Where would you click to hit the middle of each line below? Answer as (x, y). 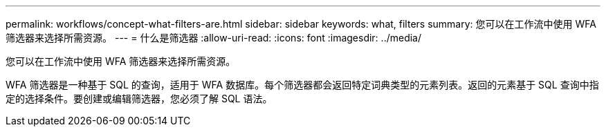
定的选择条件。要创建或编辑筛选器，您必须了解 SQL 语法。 (139, 98)
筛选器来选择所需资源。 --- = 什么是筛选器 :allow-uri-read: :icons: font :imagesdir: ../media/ (214, 38)
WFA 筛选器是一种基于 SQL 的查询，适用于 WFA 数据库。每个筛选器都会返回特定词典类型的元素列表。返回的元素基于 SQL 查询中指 (302, 85)
